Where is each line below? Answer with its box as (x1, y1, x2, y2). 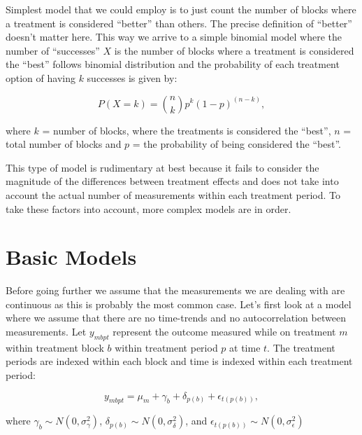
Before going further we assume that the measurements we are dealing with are (6, 283, 345, 298)
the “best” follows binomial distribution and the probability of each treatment (6, 57, 340, 71)
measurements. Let (6, 324, 87, 339)
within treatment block (6, 340, 104, 354)
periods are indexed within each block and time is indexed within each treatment (6, 354, 353, 368)
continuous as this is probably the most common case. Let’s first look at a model (6, 296, 352, 311)
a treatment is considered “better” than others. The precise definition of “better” (6, 15, 352, 30)
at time (229, 340, 261, 354)
